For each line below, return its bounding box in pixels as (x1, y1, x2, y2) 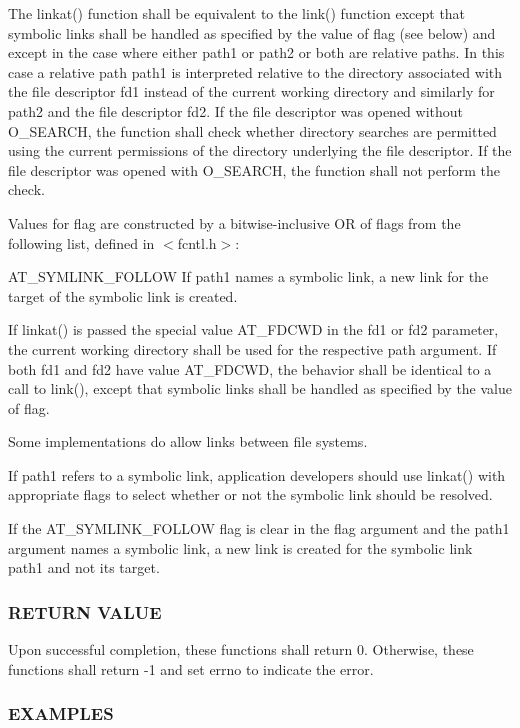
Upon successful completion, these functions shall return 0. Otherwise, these (8, 639, 474, 660)
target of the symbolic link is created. (8, 285, 238, 306)
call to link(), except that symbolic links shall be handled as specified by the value (8, 378, 512, 399)
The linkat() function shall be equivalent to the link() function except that (8, 3, 466, 23)
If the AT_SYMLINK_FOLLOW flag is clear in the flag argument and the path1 (8, 518, 510, 539)
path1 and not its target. (8, 557, 160, 578)
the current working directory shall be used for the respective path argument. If (8, 338, 497, 359)
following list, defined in (8, 232, 155, 253)
